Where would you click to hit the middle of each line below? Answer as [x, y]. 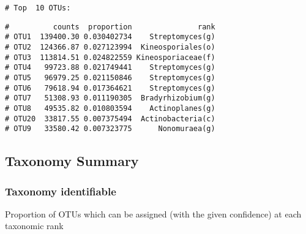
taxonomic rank [34, 226]
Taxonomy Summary [72, 161]
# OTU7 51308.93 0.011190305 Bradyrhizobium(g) [110, 98]
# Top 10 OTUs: [38, 8]
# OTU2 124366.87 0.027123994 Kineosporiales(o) [110, 47]
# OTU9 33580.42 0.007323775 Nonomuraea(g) [110, 129]
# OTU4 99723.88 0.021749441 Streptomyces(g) [110, 68]
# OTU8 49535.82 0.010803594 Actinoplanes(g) [110, 108]
